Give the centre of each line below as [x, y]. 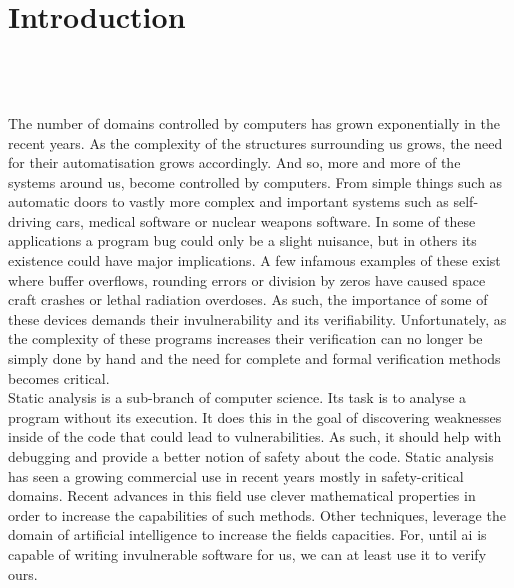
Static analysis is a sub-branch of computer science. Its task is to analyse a [237, 397]
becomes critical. [59, 377]
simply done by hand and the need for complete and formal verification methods [254, 358]
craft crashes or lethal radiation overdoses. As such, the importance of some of [248, 299]
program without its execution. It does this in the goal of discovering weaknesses [255, 416]
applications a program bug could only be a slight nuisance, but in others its [242, 240]
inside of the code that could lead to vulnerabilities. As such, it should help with [255, 436]
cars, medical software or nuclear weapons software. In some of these [265, 220]
